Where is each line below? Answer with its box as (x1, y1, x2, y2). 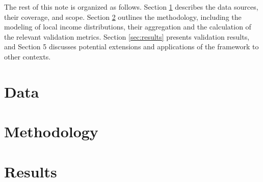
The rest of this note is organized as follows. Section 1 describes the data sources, (4, 2, 258, 12)
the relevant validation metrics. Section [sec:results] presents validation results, (4, 31, 250, 42)
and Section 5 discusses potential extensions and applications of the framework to (4, 41, 259, 52)
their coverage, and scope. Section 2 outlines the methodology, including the (4, 11, 242, 22)
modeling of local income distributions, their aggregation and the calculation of (4, 21, 251, 32)
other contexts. (4, 51, 51, 62)
